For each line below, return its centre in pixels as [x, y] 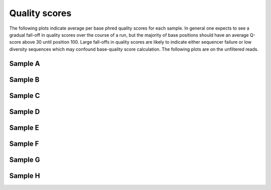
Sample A [25, 64]
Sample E [24, 127]
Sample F [24, 144]
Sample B [24, 80]
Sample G [25, 160]
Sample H [25, 176]
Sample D [25, 111]
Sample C [25, 96]
